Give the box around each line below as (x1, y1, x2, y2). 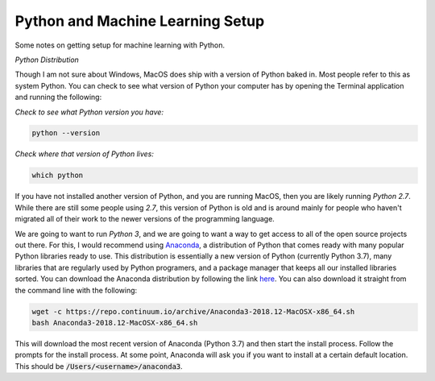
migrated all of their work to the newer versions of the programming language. (14, 214, 275, 224)
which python (31, 171, 84, 180)
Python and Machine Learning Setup (14, 12, 265, 30)
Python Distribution (14, 55, 80, 64)
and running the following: (14, 93, 102, 102)
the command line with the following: (14, 285, 138, 295)
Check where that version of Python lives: (14, 149, 155, 159)
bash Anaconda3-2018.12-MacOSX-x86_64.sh (31, 318, 198, 327)
